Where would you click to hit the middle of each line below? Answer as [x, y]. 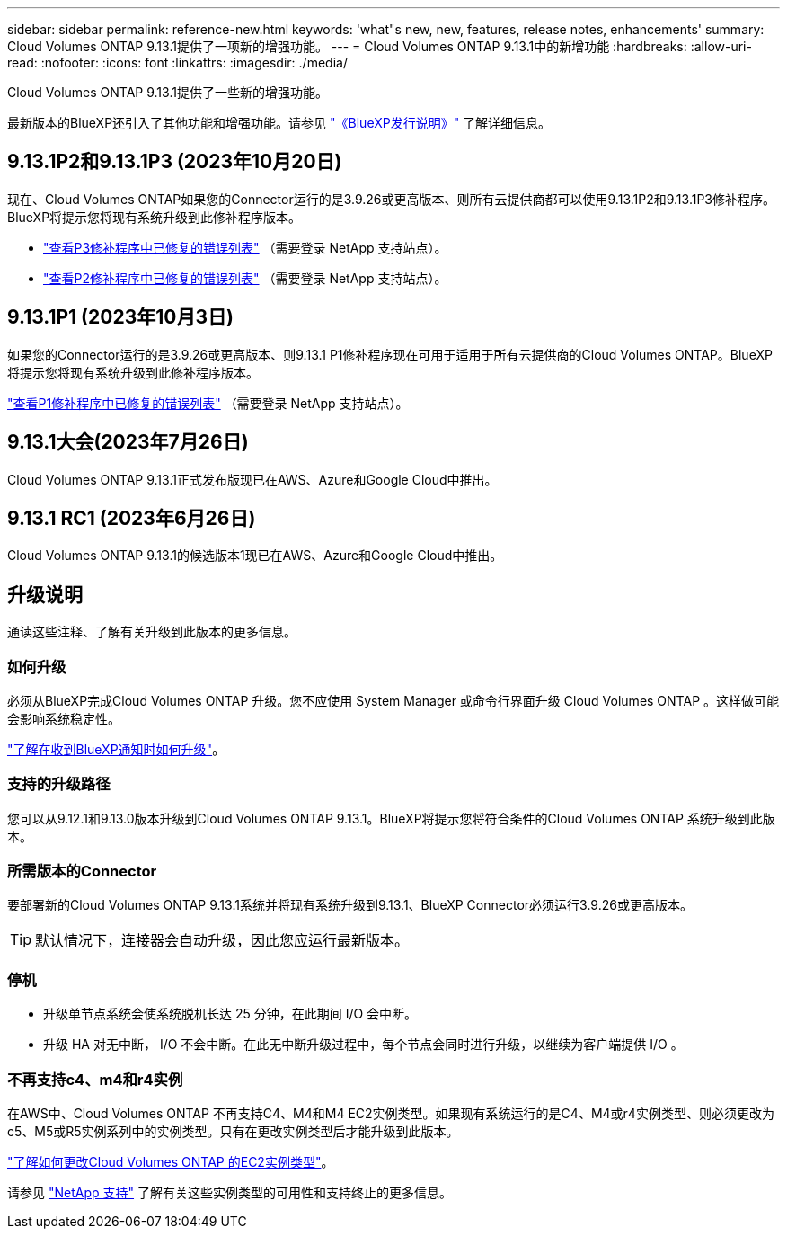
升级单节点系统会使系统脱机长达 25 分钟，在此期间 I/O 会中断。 [230, 1014]
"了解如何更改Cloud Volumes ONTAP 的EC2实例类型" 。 [171, 1161]
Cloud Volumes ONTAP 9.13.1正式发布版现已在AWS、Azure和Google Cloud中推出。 [252, 479]
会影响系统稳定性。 [64, 718]
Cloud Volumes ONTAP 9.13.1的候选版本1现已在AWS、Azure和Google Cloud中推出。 [255, 556]
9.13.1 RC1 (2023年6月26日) [132, 518]
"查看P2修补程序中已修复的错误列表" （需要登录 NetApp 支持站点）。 [245, 278]
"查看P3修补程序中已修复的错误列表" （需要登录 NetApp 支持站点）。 [245, 247]
